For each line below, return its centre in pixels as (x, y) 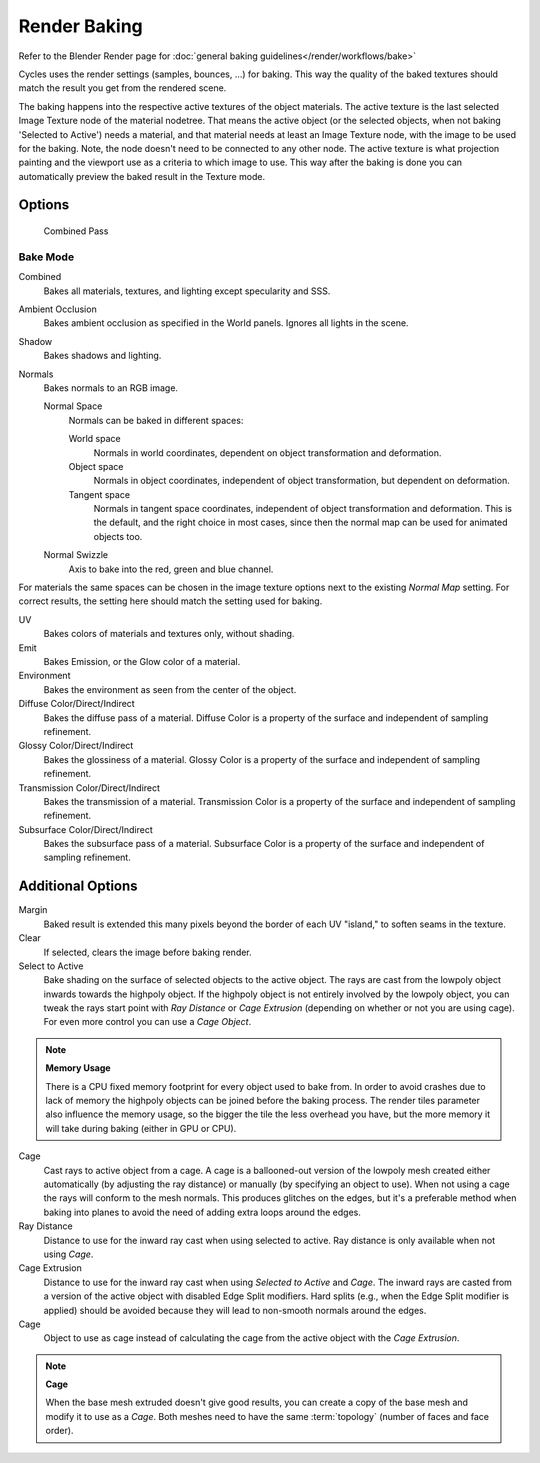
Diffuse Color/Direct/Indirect (76, 704)
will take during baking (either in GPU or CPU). (141, 1128)
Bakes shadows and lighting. (102, 356)
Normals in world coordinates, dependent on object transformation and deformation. (267, 452)
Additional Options (78, 886)
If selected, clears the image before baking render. (147, 952)
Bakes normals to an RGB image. (111, 387)
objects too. (118, 536)
